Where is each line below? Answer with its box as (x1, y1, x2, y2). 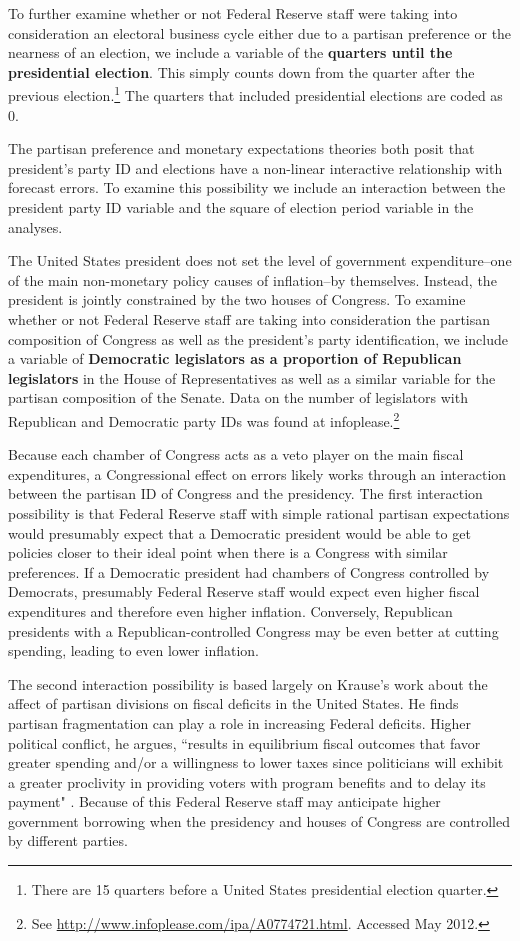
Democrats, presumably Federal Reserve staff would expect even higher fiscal (8, 581, 480, 602)
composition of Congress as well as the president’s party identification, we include (8, 328, 508, 349)
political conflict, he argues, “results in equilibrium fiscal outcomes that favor (8, 732, 481, 753)
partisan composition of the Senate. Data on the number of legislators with (8, 387, 468, 408)
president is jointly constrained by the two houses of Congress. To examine (8, 289, 466, 310)
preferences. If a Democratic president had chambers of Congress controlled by (8, 561, 490, 582)
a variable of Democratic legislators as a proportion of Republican (8, 348, 462, 369)
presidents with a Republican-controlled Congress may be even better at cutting (8, 620, 499, 641)
